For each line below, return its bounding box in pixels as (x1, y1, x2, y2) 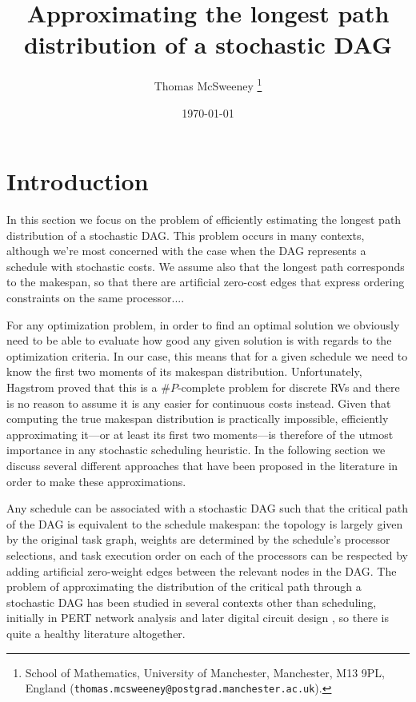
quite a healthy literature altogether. (6, 624, 186, 641)
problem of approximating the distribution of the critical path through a (6, 578, 362, 595)
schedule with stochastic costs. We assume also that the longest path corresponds (6, 257, 405, 274)
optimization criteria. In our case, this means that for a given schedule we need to (6, 347, 408, 364)
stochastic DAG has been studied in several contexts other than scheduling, (6, 593, 377, 610)
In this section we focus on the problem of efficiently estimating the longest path (6, 211, 402, 228)
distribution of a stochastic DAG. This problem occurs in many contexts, (6, 226, 365, 243)
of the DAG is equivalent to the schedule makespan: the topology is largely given (6, 515, 403, 532)
